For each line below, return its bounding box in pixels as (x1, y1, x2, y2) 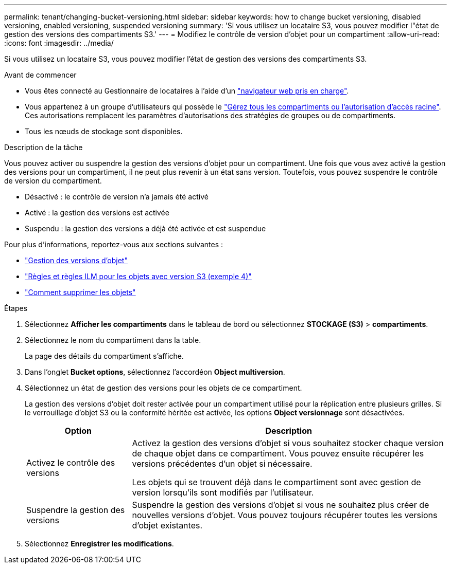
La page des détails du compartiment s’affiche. (25, 352, 184, 360)
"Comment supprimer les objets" (25, 288, 136, 297)
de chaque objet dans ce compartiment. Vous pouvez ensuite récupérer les (132, 448, 424, 459)
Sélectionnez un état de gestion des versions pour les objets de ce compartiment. (25, 383, 302, 392)
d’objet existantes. (132, 520, 203, 530)
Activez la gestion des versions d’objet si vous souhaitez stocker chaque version (132, 438, 444, 448)
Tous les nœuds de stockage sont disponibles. (25, 127, 183, 136)
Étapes (4, 304, 28, 313)
